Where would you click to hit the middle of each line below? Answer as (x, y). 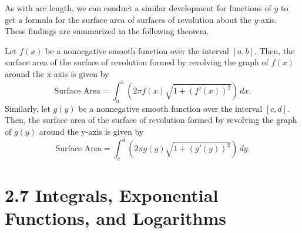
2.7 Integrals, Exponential (112, 195)
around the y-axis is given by (91, 132)
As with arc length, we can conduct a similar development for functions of (138, 8)
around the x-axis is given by (57, 73)
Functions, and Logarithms (116, 218)
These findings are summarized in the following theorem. (107, 31)
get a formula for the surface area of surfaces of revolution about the (128, 19)
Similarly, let (28, 108)
